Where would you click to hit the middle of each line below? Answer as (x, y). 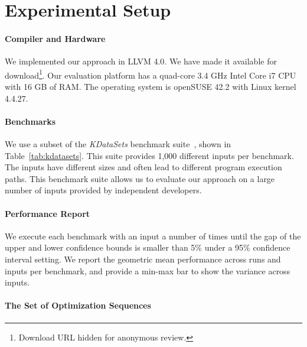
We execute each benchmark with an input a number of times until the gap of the (153, 236)
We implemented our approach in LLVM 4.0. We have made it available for (141, 61)
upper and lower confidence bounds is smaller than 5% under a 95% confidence (148, 247)
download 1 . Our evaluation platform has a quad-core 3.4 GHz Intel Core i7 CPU (151, 74)
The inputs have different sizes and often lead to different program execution (143, 167)
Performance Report (48, 213)
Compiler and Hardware (55, 38)
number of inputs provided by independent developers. (103, 190)
